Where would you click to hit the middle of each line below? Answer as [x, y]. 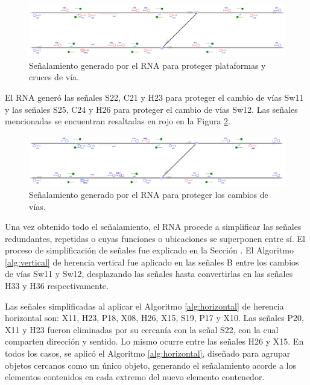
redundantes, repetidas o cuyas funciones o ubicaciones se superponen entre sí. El [155, 238]
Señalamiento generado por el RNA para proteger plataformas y [147, 65]
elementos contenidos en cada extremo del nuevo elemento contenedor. [135, 377]
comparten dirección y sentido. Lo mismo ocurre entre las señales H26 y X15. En [154, 341]
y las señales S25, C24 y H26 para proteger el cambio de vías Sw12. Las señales [151, 109]
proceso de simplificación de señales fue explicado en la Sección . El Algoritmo [149, 250]
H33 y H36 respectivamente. [57, 286]
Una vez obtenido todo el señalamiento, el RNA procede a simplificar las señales [153, 227]
